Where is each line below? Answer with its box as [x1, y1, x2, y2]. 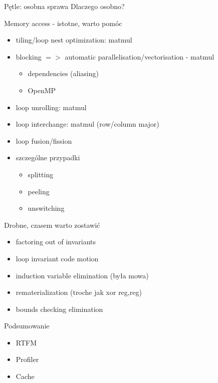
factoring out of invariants [16, 236, 96, 247]
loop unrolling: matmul [16, 102, 87, 112]
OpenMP [28, 85, 56, 95]
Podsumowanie [4, 320, 50, 331]
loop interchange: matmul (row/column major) [16, 119, 159, 129]
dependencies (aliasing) [28, 68, 99, 79]
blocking [16, 51, 42, 62]
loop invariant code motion [16, 253, 99, 263]
